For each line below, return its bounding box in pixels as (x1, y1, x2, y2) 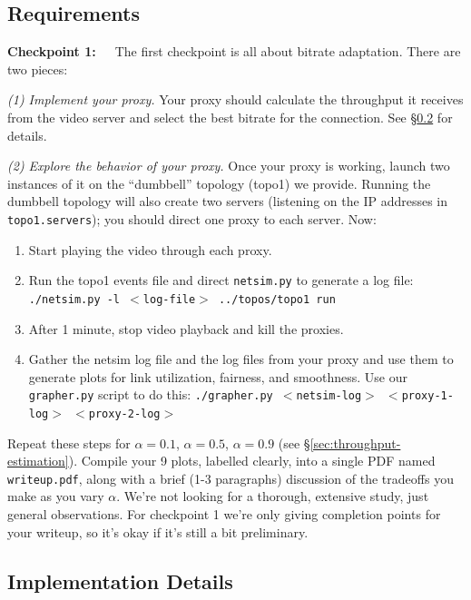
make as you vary (7, 487, 104, 506)
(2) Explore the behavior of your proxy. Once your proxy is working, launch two (7, 156, 450, 175)
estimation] (7, 451, 69, 470)
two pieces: (7, 59, 68, 78)
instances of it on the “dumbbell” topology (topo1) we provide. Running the (7, 173, 431, 192)
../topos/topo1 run (218, 292, 336, 306)
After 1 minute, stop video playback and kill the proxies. (28, 319, 344, 338)
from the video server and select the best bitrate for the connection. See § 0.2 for (7, 107, 453, 126)
